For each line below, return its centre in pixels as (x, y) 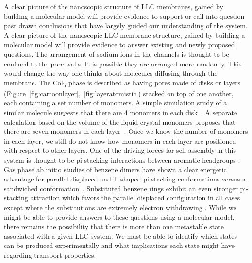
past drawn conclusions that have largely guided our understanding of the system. (126, 25)
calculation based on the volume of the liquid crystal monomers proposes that (120, 122)
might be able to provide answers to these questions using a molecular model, (119, 217)
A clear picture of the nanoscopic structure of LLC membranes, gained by (114, 6)
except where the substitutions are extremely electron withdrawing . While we (120, 207)
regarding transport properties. (50, 255)
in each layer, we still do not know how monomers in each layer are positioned (120, 140)
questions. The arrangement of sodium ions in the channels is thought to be (117, 54)
